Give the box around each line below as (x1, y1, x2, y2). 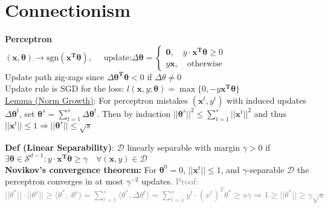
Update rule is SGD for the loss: (5, 82, 124, 95)
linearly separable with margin (127, 140, 240, 153)
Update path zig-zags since (5, 70, 105, 83)
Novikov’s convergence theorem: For (5, 163, 157, 175)
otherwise (187, 60, 222, 69)
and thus (254, 107, 287, 119)
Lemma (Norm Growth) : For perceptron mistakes (5, 93, 188, 106)
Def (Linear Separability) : (5, 140, 114, 153)
